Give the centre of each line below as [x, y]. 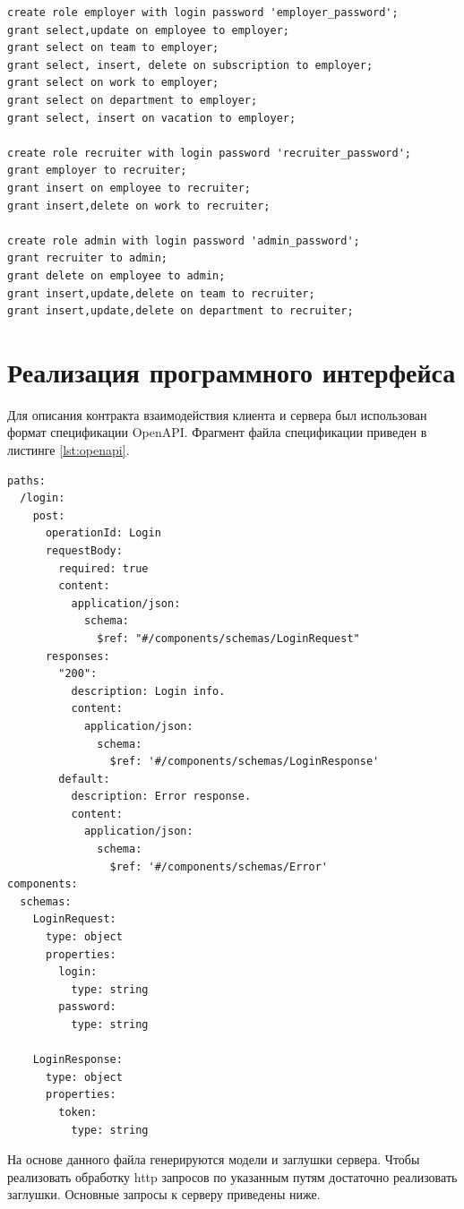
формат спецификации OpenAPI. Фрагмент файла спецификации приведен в [217, 432]
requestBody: [84, 550]
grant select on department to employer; [133, 100]
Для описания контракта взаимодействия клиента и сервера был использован [217, 414]
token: [78, 1112]
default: [84, 779]
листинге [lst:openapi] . [69, 450]
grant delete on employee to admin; [116, 275]
